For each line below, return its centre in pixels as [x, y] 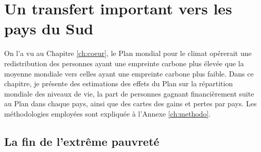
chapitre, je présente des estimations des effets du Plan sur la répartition [119, 83]
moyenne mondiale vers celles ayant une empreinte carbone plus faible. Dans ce [129, 73]
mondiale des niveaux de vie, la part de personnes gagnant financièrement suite [129, 93]
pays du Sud [49, 28]
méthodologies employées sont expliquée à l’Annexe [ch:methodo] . [108, 113]
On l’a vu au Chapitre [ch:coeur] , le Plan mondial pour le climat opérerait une [128, 53]
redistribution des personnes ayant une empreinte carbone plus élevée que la [124, 63]
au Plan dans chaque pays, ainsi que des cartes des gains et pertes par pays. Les [130, 103]
